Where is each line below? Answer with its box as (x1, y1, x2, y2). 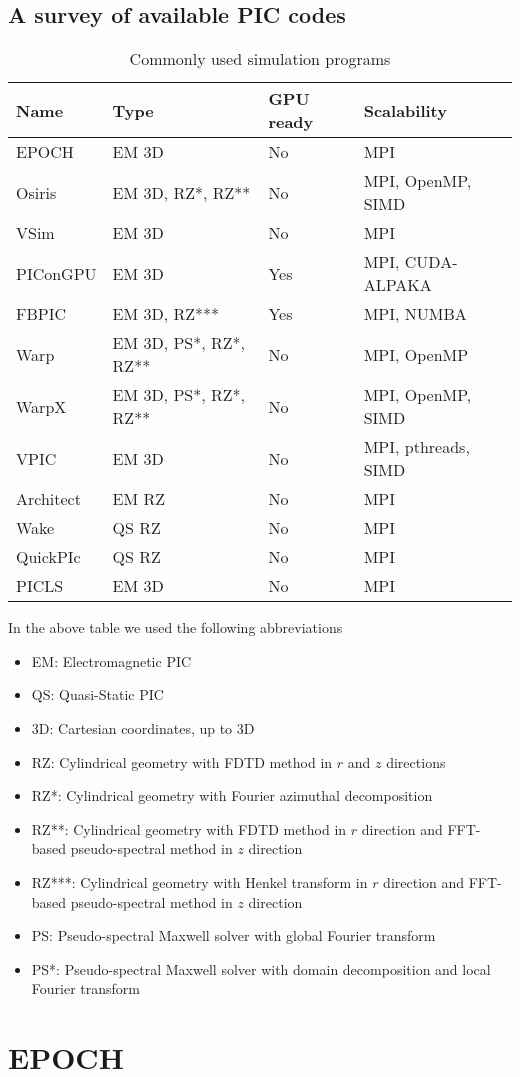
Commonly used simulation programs (129, 47, 391, 71)
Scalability (363, 98, 447, 122)
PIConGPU (16, 261, 97, 285)
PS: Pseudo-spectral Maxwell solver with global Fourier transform (31, 925, 436, 946)
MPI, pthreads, (363, 435, 470, 459)
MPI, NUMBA (363, 302, 467, 326)
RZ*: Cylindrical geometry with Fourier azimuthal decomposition (31, 785, 433, 806)
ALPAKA (363, 273, 432, 297)
